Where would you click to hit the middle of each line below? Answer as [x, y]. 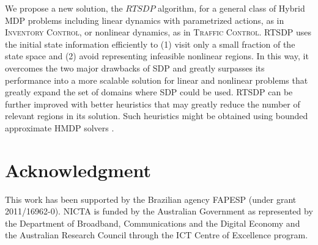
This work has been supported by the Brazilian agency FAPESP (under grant [151, 199]
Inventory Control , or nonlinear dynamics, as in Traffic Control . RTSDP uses [158, 32]
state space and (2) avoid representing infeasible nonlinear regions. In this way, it [157, 56]
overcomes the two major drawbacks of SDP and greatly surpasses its [135, 68]
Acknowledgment [78, 170]
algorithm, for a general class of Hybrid [231, 8]
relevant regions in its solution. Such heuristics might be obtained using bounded [157, 116]
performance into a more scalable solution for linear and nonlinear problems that [157, 80]
